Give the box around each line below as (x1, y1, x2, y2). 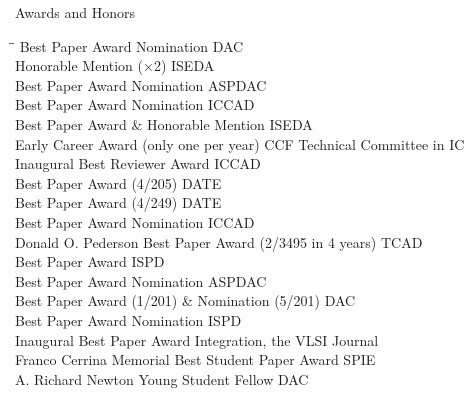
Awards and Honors (15, 2, 136, 22)
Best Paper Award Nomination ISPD (15, 309, 242, 330)
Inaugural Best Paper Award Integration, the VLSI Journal (15, 329, 379, 350)
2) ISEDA (153, 55, 215, 76)
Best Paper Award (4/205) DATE (15, 172, 222, 193)
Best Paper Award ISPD (15, 251, 165, 272)
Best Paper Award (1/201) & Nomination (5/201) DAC (15, 290, 356, 311)
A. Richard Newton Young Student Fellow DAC (15, 368, 309, 389)
